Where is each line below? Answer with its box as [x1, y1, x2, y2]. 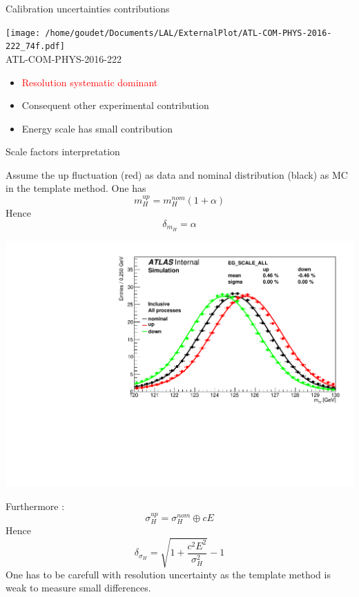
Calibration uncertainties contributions [6, 1, 170, 15]
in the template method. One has [6, 181, 146, 195]
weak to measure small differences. [6, 580, 151, 595]
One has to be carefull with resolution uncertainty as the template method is [6, 567, 331, 581]
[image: [6, 28, 41, 38]
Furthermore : [6, 498, 65, 513]
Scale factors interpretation [6, 144, 120, 159]
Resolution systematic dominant [21, 75, 158, 89]
